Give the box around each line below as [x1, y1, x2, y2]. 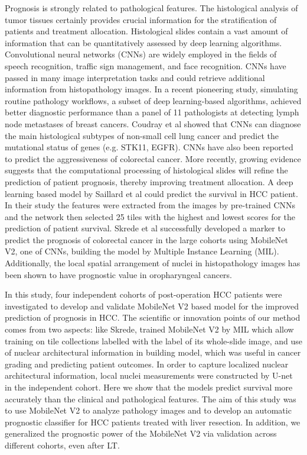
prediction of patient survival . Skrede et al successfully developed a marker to [5, 222, 285, 234]
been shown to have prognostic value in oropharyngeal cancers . [5, 268, 233, 280]
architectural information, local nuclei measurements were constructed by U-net [5, 369, 293, 382]
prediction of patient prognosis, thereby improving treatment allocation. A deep [5, 175, 293, 188]
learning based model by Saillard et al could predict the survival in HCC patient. [5, 187, 298, 199]
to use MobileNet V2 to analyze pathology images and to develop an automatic [5, 404, 292, 417]
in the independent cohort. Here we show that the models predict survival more [5, 381, 293, 393]
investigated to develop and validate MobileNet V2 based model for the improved [5, 299, 299, 312]
